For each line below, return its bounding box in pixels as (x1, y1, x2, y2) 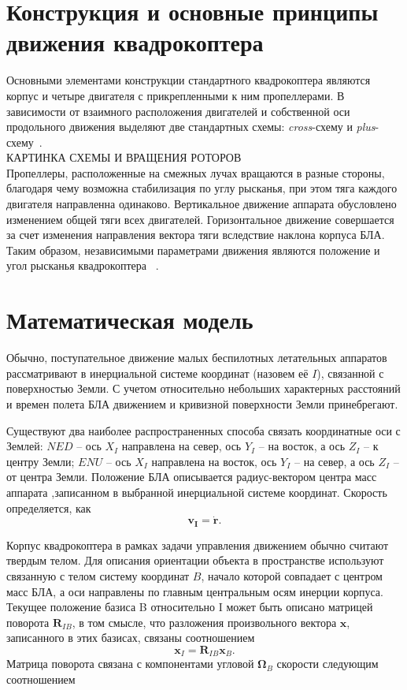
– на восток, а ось (258, 438, 346, 454)
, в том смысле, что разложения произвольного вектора (72, 614, 337, 630)
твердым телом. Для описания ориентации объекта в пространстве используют (6, 552, 384, 569)
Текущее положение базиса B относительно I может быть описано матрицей (6, 599, 373, 615)
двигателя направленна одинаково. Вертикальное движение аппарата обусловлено (6, 196, 397, 212)
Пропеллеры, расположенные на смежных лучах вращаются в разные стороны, (6, 164, 385, 181)
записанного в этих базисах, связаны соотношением (6, 629, 255, 646)
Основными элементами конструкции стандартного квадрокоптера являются (6, 72, 371, 88)
